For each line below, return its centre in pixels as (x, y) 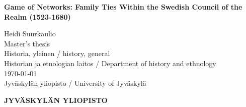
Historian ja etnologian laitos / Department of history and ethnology (110, 63)
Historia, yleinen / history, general (57, 53)
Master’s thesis (27, 43)
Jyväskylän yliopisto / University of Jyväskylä (75, 83)
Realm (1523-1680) (37, 16)
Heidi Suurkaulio (30, 34)
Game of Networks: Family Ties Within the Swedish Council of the (123, 7)
